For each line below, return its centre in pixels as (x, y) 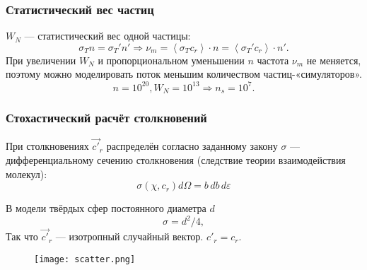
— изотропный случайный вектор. (129, 236)
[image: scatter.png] (85, 260)
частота (273, 60)
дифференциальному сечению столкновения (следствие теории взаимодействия (176, 159)
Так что (22, 236)
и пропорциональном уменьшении (171, 60)
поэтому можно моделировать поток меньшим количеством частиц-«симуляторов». (184, 74)
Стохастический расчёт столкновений (106, 117)
